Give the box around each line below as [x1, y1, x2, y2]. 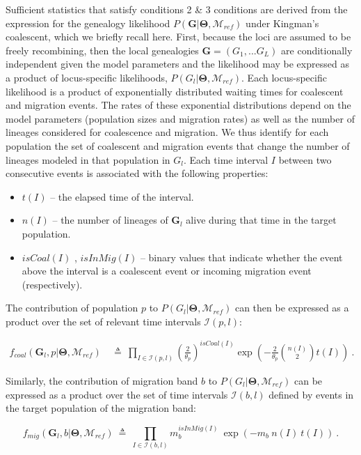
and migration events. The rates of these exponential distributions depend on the [6, 98, 351, 112]
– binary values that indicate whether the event [140, 249, 343, 264]
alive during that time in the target [186, 213, 337, 227]
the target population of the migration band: [6, 401, 196, 415]
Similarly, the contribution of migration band [6, 373, 198, 387]
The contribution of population [6, 300, 138, 315]
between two [278, 152, 332, 167]
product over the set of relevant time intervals [6, 314, 201, 328]
